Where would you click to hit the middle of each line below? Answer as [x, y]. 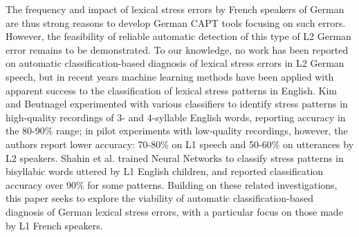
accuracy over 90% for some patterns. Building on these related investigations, [172, 184]
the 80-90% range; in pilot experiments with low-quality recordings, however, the [177, 131]
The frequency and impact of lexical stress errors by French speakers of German [175, 9]
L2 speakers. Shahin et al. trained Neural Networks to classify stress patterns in [175, 157]
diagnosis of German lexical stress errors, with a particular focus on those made [174, 211]
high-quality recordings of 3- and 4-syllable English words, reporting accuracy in [176, 117]
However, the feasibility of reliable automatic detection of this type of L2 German [178, 36]
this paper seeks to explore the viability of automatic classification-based [160, 198]
